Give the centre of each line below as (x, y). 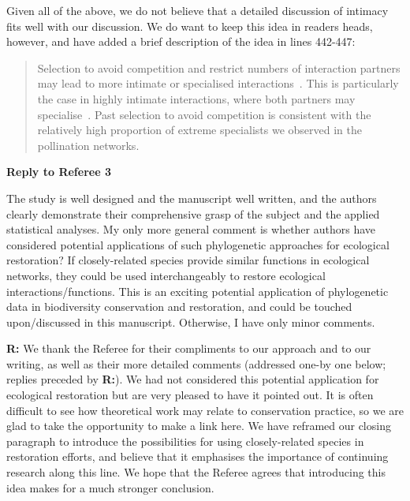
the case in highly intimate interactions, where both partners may (196, 98)
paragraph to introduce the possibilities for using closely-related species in (185, 441)
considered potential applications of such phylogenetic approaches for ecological (198, 244)
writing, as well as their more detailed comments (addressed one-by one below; (196, 363)
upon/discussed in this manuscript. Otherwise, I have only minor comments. (191, 322)
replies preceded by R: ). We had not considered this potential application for (193, 379)
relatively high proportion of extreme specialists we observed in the (199, 130)
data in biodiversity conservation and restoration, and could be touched (179, 307)
